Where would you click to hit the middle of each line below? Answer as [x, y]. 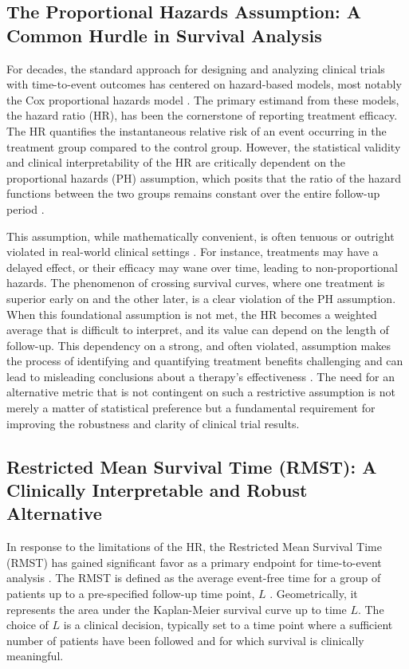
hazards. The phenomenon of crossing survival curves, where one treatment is [196, 283]
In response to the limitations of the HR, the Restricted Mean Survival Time [194, 547]
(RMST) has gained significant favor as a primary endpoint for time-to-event [194, 562]
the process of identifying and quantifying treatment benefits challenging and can [205, 361]
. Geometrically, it [314, 594]
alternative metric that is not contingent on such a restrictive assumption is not [201, 392]
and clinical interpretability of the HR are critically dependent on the [176, 162]
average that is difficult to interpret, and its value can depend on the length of [198, 330]
